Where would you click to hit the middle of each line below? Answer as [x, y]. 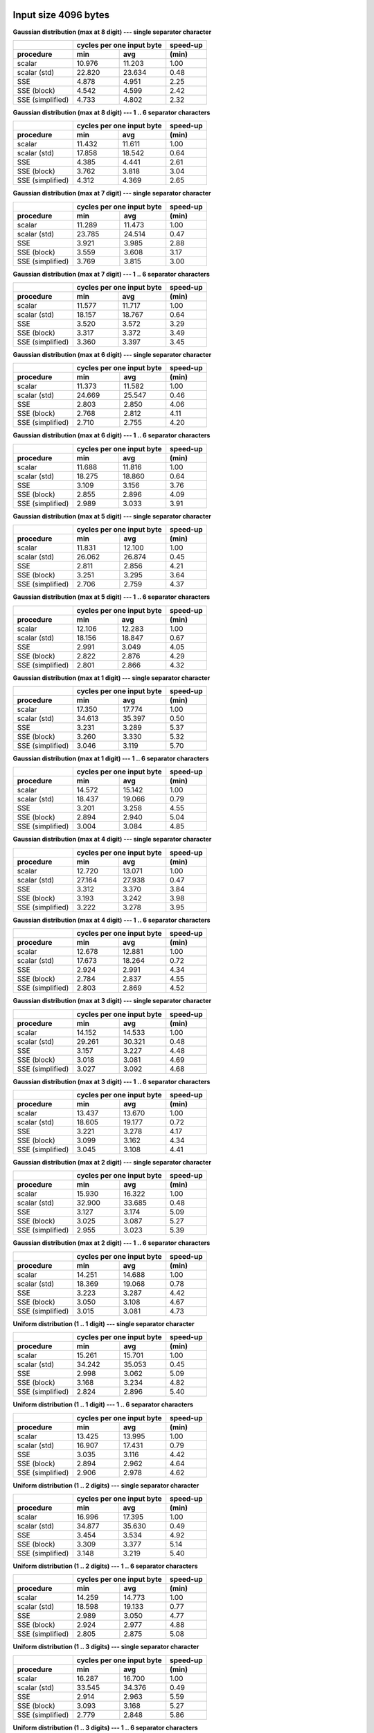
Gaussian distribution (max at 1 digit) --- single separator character [112, 678]
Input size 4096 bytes [61, 15]
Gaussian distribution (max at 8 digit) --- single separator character [112, 32]
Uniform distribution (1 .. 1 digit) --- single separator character [104, 1323]
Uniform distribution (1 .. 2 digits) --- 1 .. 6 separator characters [105, 1566]
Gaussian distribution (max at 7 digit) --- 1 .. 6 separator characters [112, 274]
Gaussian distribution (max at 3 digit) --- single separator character [112, 1001]
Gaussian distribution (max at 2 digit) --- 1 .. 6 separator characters [112, 1243]
